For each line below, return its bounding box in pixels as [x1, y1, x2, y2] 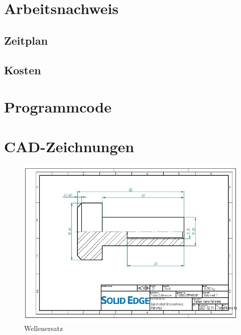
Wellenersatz [24, 323, 63, 333]
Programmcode [4, 96, 112, 117]
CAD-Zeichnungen [4, 136, 135, 156]
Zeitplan [4, 32, 48, 48]
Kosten [4, 62, 41, 77]
